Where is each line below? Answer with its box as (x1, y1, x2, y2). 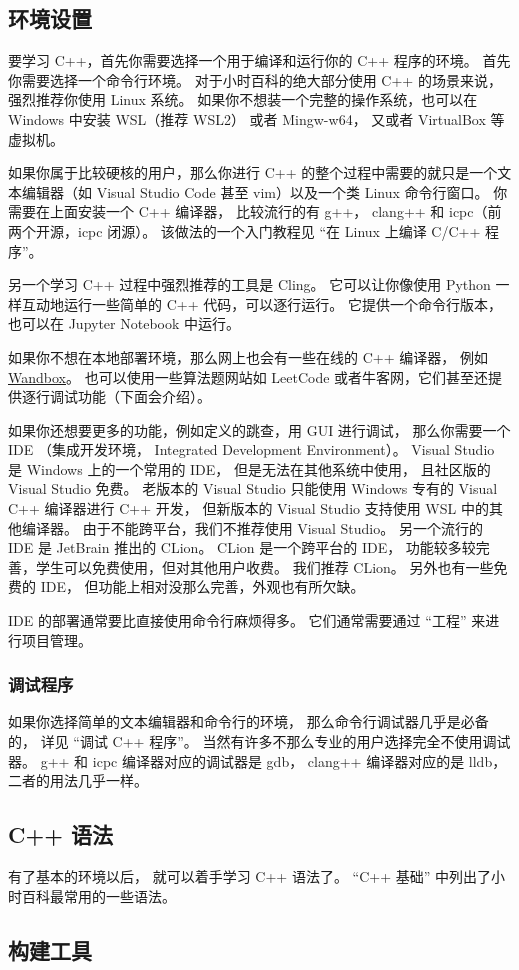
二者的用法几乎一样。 (8, 770, 148, 791)
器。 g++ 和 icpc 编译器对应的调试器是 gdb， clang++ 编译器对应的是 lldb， (8, 750, 507, 771)
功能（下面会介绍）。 (77, 386, 211, 407)
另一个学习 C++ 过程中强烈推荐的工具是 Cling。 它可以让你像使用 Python (8, 274, 491, 295)
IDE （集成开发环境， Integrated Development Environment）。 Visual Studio (8, 439, 495, 460)
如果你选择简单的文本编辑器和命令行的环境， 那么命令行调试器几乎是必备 (8, 711, 489, 732)
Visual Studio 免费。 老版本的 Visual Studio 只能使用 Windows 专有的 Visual (8, 478, 498, 499)
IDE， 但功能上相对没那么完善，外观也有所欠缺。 (40, 576, 365, 597)
